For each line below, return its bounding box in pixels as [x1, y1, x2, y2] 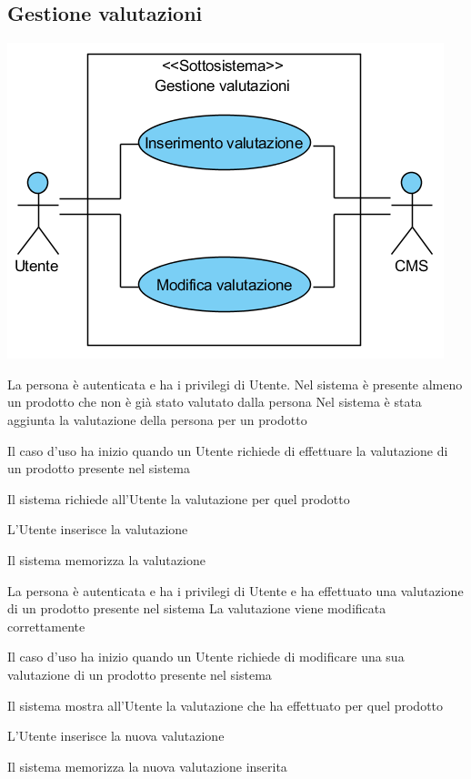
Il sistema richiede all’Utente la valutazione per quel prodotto [7, 489, 350, 508]
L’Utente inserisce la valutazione [7, 520, 188, 539]
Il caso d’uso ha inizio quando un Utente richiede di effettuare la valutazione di [7, 440, 448, 460]
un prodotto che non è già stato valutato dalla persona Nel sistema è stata [7, 392, 422, 411]
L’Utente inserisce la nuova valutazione [7, 726, 225, 745]
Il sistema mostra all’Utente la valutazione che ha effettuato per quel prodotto [7, 695, 444, 714]
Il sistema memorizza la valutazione [7, 550, 205, 569]
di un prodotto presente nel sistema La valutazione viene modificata [7, 599, 386, 618]
